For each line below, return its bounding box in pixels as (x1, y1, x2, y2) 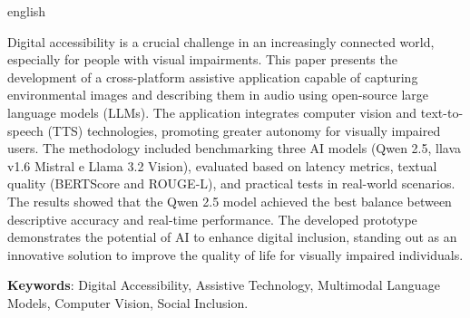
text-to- (420, 102, 464, 121)
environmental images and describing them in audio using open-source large (7, 85, 429, 104)
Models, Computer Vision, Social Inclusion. (7, 293, 249, 312)
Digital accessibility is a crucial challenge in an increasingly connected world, (7, 32, 435, 51)
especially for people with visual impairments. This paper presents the (7, 50, 397, 69)
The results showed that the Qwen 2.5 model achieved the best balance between (7, 191, 452, 210)
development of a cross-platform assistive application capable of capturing (7, 67, 418, 86)
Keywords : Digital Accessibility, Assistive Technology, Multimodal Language (7, 275, 440, 294)
